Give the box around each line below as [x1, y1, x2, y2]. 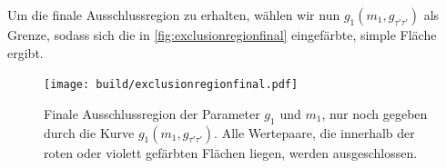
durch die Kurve [44, 123, 135, 142]
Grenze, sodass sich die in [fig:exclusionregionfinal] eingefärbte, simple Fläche [7, 25, 437, 44]
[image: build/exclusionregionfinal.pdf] [44, 78, 299, 92]
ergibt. [7, 43, 44, 62]
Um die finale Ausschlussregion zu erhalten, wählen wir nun [7, 5, 340, 24]
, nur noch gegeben [321, 104, 428, 123]
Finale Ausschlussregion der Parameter [44, 104, 260, 123]
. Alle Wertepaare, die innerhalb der [214, 123, 415, 142]
